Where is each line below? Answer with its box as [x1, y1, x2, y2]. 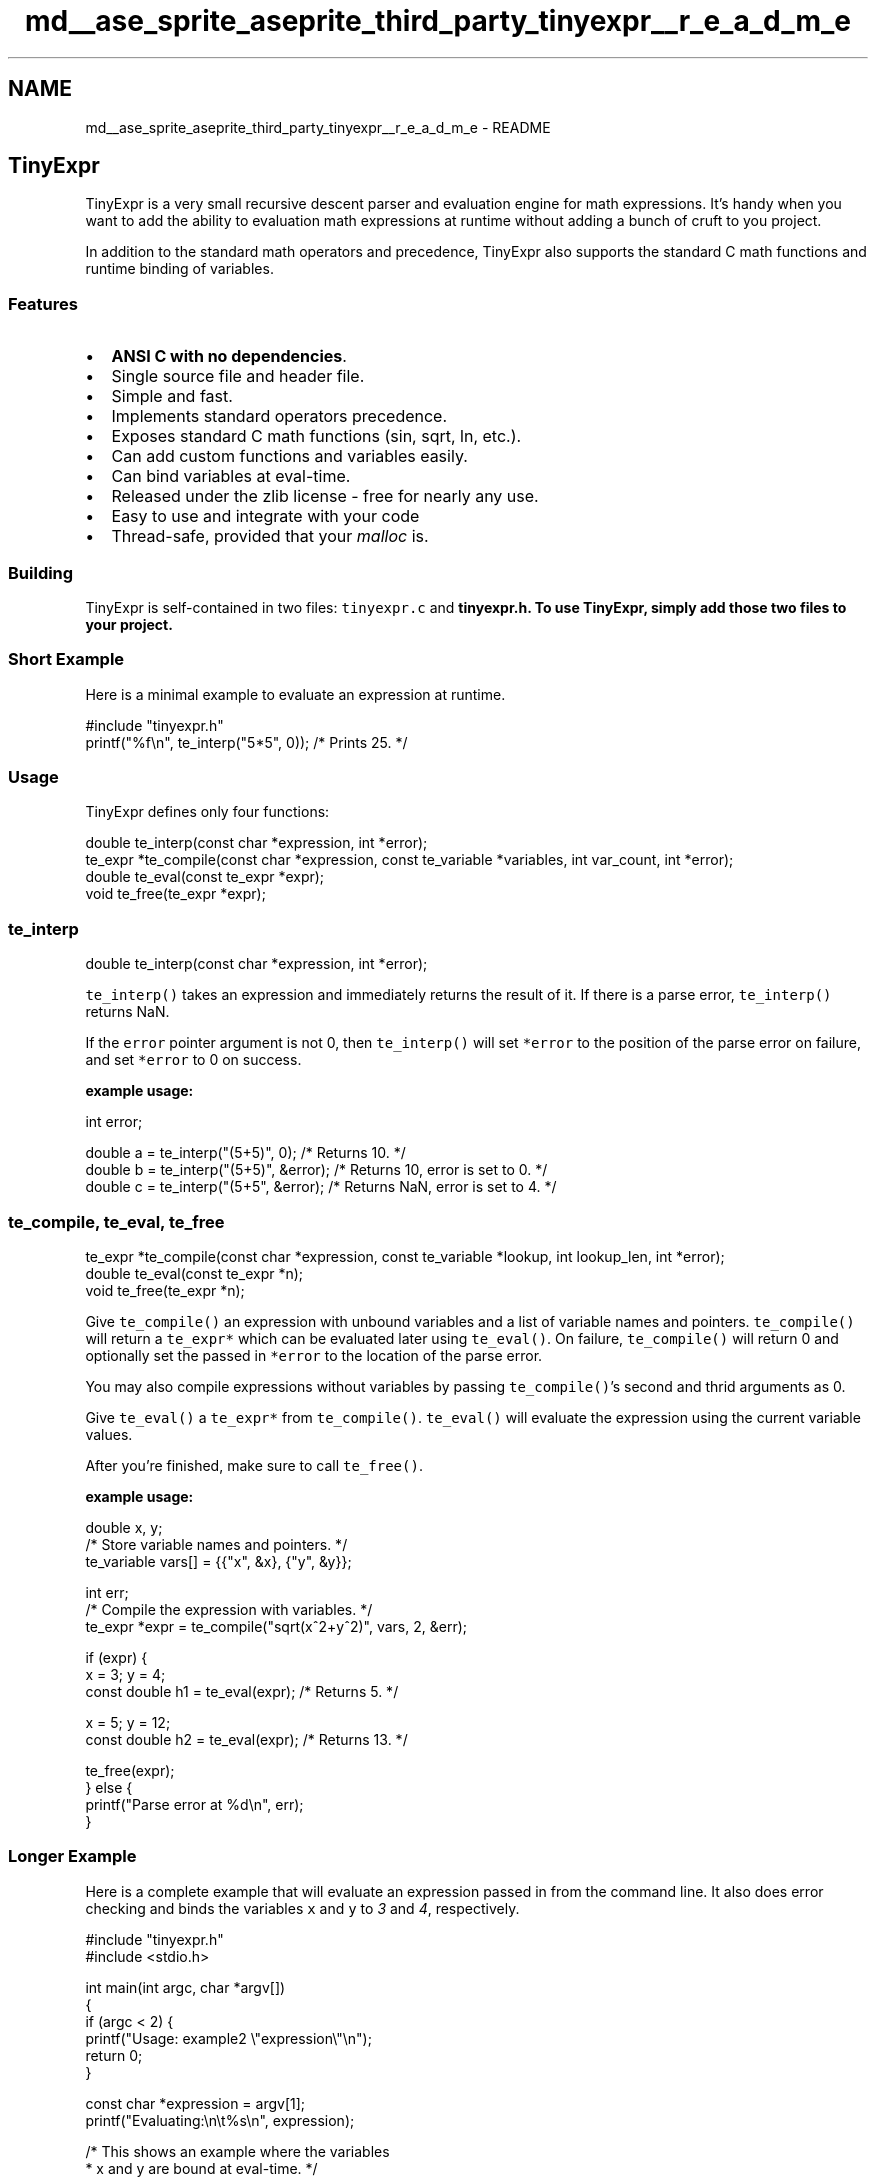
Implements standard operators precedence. [111, 406, 448, 427]
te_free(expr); [85, 1761, 175, 1779]
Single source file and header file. [111, 366, 365, 387]
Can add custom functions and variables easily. [111, 446, 468, 467]
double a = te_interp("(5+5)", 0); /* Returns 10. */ [85, 1144, 406, 1162]
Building [8, 562, 74, 583]
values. [85, 1425, 133, 1443]
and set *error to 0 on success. [85, 1051, 302, 1069]
